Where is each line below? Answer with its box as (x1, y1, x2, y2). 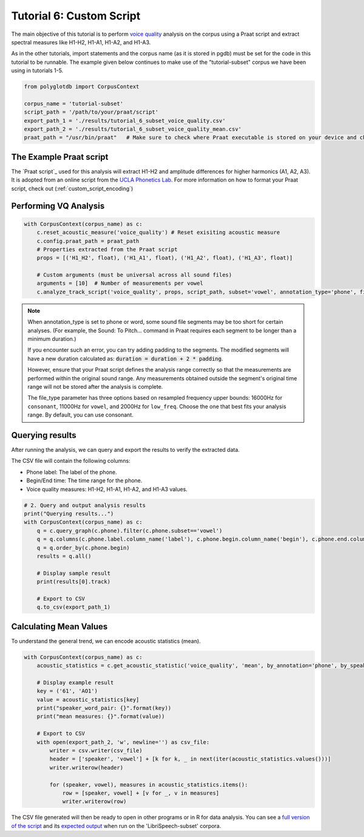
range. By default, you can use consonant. (27, 411, 133, 418)
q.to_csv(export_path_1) (36, 604, 111, 610)
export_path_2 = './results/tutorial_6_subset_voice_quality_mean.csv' (24, 126, 242, 133)
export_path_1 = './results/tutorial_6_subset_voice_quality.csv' (24, 117, 226, 124)
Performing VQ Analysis (11, 200, 105, 211)
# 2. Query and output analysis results (24, 502, 146, 508)
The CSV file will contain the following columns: (11, 457, 130, 465)
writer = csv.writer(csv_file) (49, 747, 143, 754)
